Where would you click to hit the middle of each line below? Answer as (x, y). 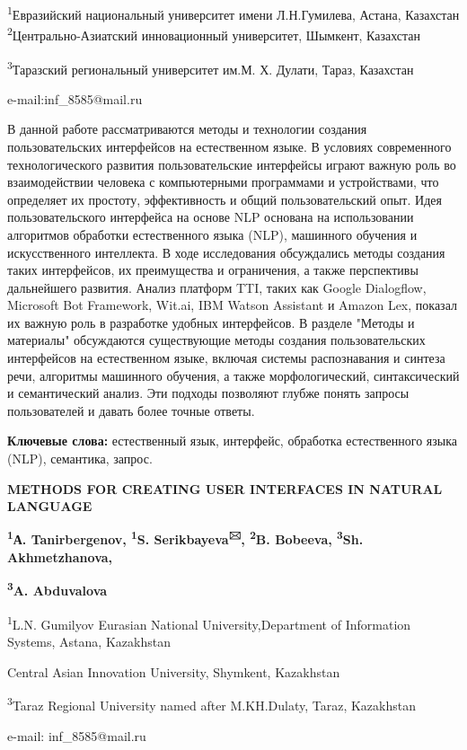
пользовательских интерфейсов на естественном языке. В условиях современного (229, 146)
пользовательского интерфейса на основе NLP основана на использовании (211, 217)
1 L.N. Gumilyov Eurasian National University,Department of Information (209, 622)
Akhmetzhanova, (60, 557)
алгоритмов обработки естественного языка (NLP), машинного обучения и (212, 234)
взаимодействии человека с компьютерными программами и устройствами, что (223, 182)
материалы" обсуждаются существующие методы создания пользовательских (216, 340)
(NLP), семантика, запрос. (80, 459)
